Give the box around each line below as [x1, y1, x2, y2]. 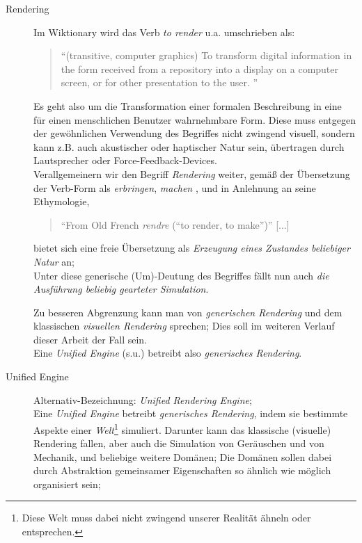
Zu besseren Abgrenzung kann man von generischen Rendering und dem [33, 305, 343, 319]
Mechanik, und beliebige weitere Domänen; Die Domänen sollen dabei [33, 449, 332, 464]
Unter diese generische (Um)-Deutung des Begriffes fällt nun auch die [33, 268, 329, 282]
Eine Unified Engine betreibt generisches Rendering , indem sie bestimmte [33, 406, 348, 421]
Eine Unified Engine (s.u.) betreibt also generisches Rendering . [33, 346, 302, 360]
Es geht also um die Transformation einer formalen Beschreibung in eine [33, 98, 342, 113]
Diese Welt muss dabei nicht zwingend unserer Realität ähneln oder [22, 510, 311, 525]
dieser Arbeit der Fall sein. [33, 332, 148, 346]
